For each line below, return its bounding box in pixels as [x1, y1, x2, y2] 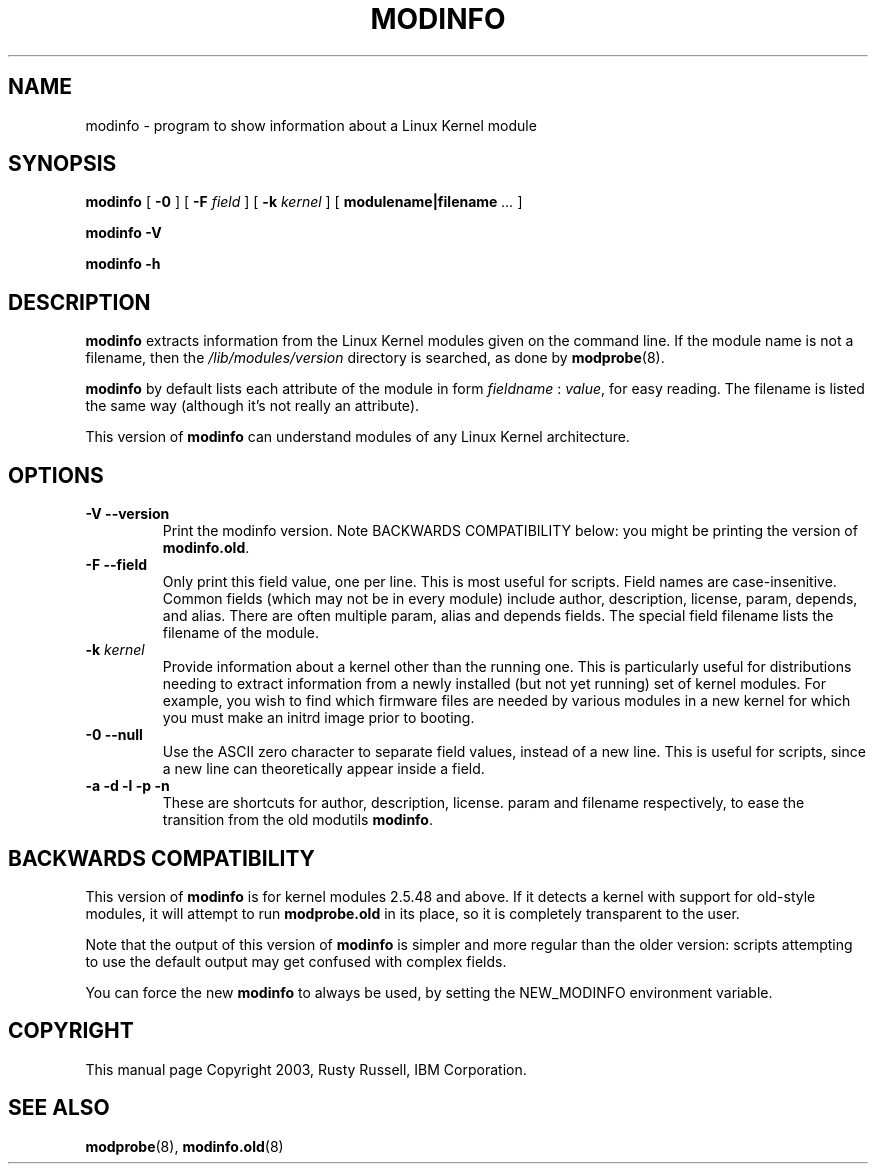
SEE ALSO [8, 1095, 110, 1121]
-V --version [85, 505, 170, 523]
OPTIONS [8, 462, 104, 488]
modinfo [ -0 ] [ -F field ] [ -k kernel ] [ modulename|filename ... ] [85, 193, 523, 211]
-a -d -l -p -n [85, 777, 170, 795]
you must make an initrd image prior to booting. [162, 709, 475, 727]
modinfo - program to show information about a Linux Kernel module [85, 116, 537, 134]
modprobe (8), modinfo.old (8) [85, 1137, 284, 1155]
